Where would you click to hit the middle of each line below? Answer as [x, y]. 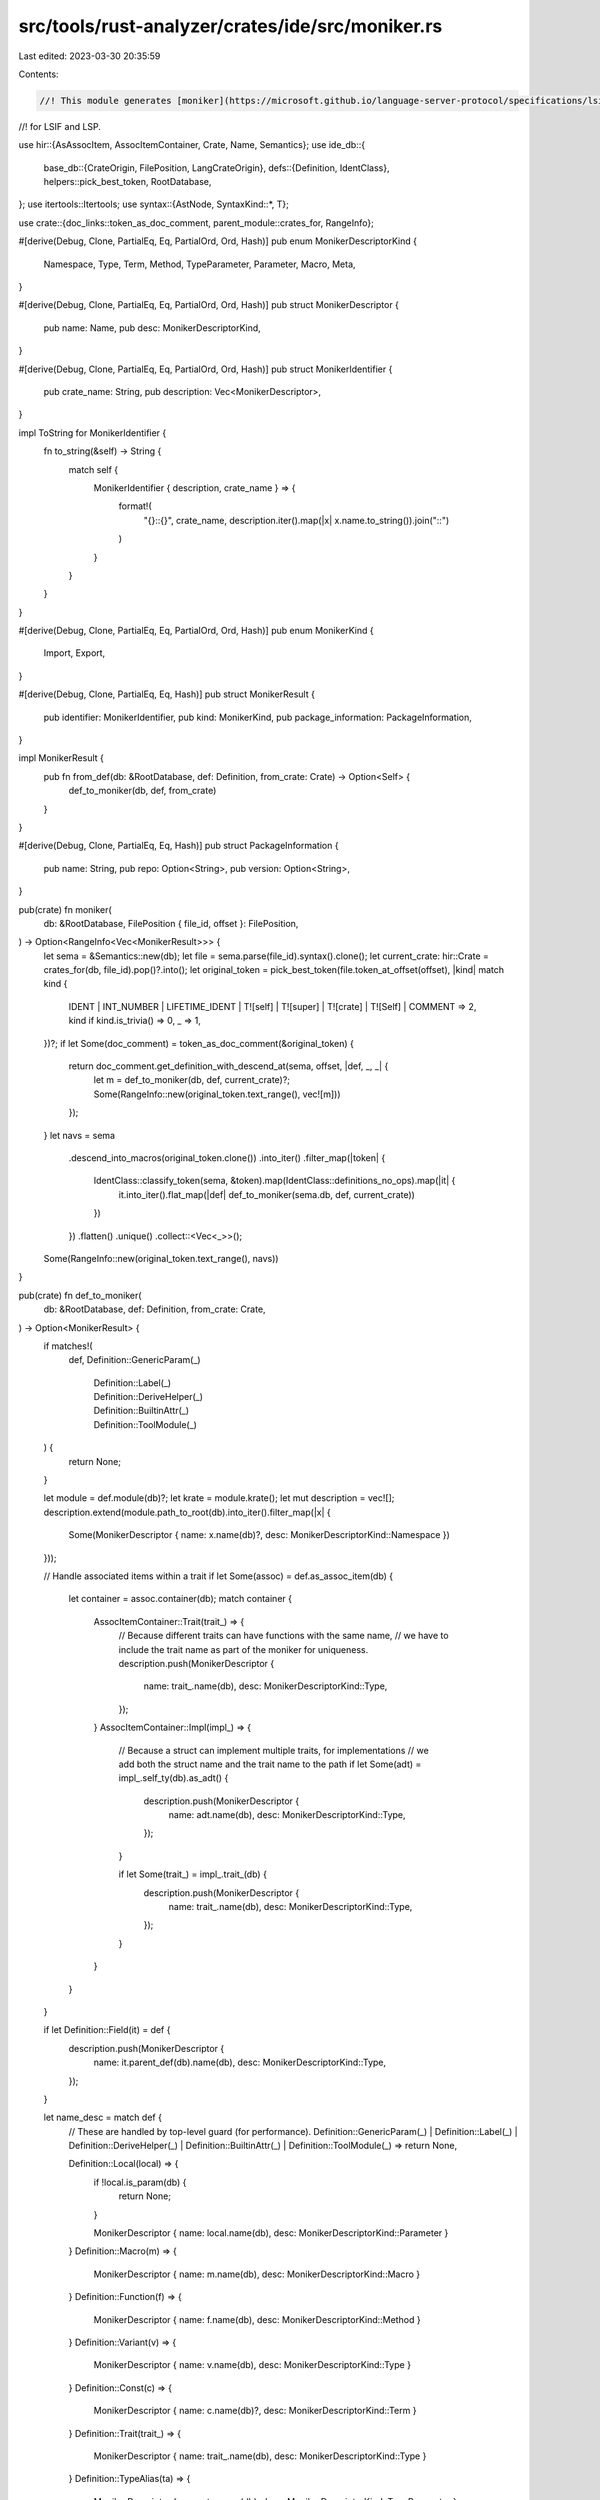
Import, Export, [74, 653]
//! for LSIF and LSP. [60, 126]
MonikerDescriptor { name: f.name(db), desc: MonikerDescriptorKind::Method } [257, 2319]
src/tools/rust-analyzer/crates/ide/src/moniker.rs [230, 26]
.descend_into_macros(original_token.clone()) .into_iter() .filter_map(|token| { [227, 1158]
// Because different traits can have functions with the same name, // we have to [283, 1636]
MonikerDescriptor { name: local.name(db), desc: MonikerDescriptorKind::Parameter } [271, 2233]
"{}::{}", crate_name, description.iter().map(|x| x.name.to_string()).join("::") [296, 520]
